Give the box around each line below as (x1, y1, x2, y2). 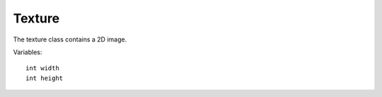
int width (25, 64, 59, 72)
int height (25, 74, 64, 82)
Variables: (13, 48, 42, 56)
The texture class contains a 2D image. (13, 35, 127, 44)
